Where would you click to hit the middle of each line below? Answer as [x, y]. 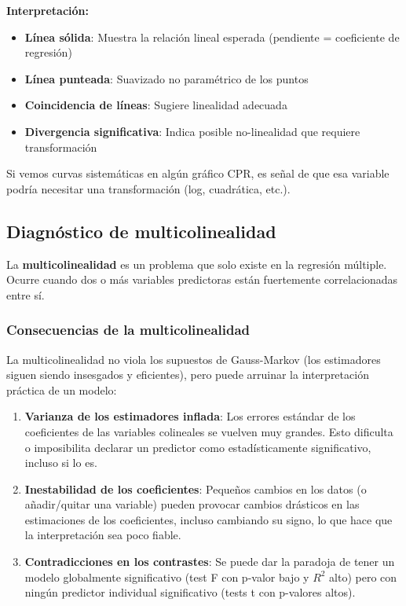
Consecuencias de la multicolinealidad [128, 330]
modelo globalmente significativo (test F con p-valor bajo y [167, 577]
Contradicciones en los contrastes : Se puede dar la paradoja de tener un [210, 562]
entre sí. [26, 294]
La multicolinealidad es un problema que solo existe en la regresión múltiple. [197, 264]
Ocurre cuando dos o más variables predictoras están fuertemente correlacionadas [202, 279]
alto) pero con [363, 577]
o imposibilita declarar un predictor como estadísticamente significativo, [198, 447]
